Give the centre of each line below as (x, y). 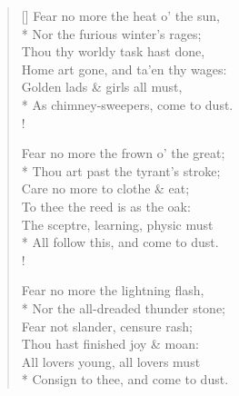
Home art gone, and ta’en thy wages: (124, 69)
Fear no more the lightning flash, (113, 290)
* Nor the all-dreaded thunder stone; (124, 307)
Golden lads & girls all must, (102, 87)
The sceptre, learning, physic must (117, 224)
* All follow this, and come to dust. (120, 242)
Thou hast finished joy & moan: (110, 344)
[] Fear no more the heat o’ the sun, (120, 15)
